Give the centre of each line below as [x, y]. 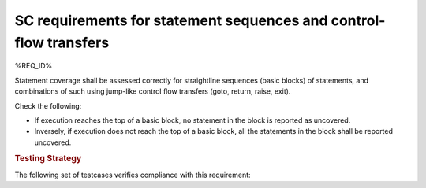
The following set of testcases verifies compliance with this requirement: [133, 175]
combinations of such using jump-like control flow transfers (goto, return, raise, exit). [153, 91]
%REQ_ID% [34, 66]
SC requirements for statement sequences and [171, 20]
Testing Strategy [48, 159]
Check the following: [48, 105]
